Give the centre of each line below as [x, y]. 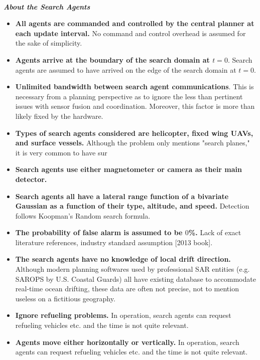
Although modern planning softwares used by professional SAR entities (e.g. [133, 269]
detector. [31, 179]
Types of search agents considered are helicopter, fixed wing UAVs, [134, 133]
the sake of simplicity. [49, 43]
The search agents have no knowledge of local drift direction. [123, 259]
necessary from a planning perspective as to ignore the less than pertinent [129, 96]
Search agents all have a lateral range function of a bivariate [122, 196]
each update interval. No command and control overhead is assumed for [131, 33]
